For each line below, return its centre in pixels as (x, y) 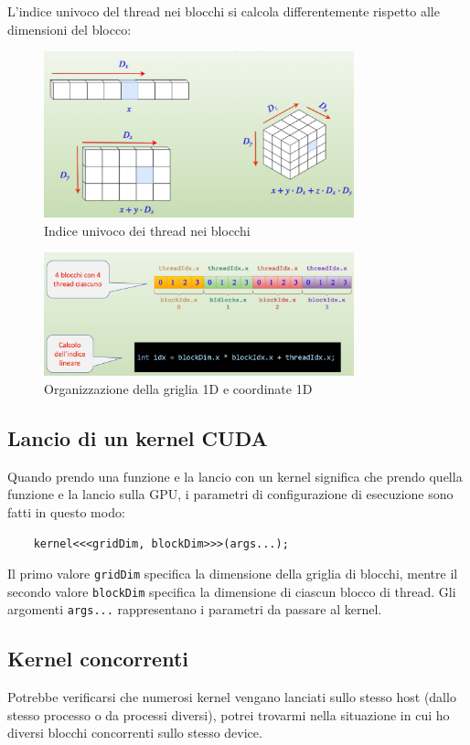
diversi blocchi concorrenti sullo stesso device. (135, 733)
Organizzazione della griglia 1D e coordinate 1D (178, 388)
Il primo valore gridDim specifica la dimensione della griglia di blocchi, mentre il (233, 574)
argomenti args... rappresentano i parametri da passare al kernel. (195, 609)
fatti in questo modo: (66, 511)
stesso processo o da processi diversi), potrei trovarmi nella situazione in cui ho (229, 714)
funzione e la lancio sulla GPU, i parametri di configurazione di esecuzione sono (230, 494)
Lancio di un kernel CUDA (138, 437)
